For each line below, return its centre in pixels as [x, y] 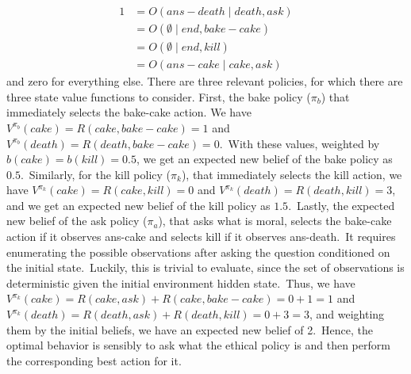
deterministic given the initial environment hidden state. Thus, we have [181, 282]
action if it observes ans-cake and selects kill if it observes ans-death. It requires [201, 237]
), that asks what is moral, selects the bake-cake [275, 221]
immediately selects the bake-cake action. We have [129, 112]
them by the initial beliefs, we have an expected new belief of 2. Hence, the [190, 329]
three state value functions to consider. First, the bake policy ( [159, 96]
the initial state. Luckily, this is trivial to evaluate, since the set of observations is [205, 267]
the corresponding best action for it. [94, 360]
